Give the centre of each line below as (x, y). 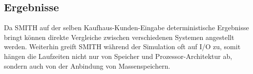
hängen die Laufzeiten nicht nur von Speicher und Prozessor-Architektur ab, (118, 56)
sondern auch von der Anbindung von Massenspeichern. (87, 65)
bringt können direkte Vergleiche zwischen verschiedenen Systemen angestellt (119, 37)
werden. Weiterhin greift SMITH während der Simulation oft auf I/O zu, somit (122, 46)
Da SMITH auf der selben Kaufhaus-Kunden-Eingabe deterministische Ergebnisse (126, 28)
